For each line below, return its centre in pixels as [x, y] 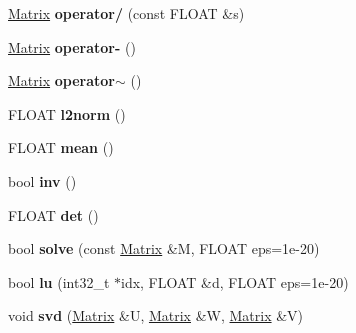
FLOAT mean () [61, 147]
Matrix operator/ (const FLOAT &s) [126, 13]
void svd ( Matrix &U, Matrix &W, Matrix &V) [156, 315]
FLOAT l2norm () [67, 113]
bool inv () [42, 180]
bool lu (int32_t [59, 281]
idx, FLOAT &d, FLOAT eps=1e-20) [235, 281]
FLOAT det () [53, 214]
